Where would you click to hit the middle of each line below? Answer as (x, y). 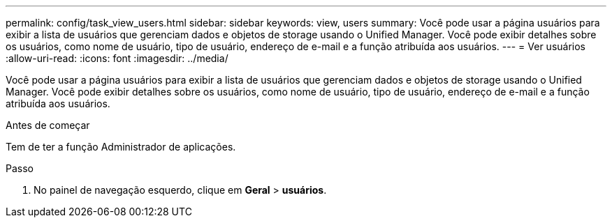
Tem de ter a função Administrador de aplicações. (121, 147)
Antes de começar (48, 125)
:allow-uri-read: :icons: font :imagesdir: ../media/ (117, 58)
